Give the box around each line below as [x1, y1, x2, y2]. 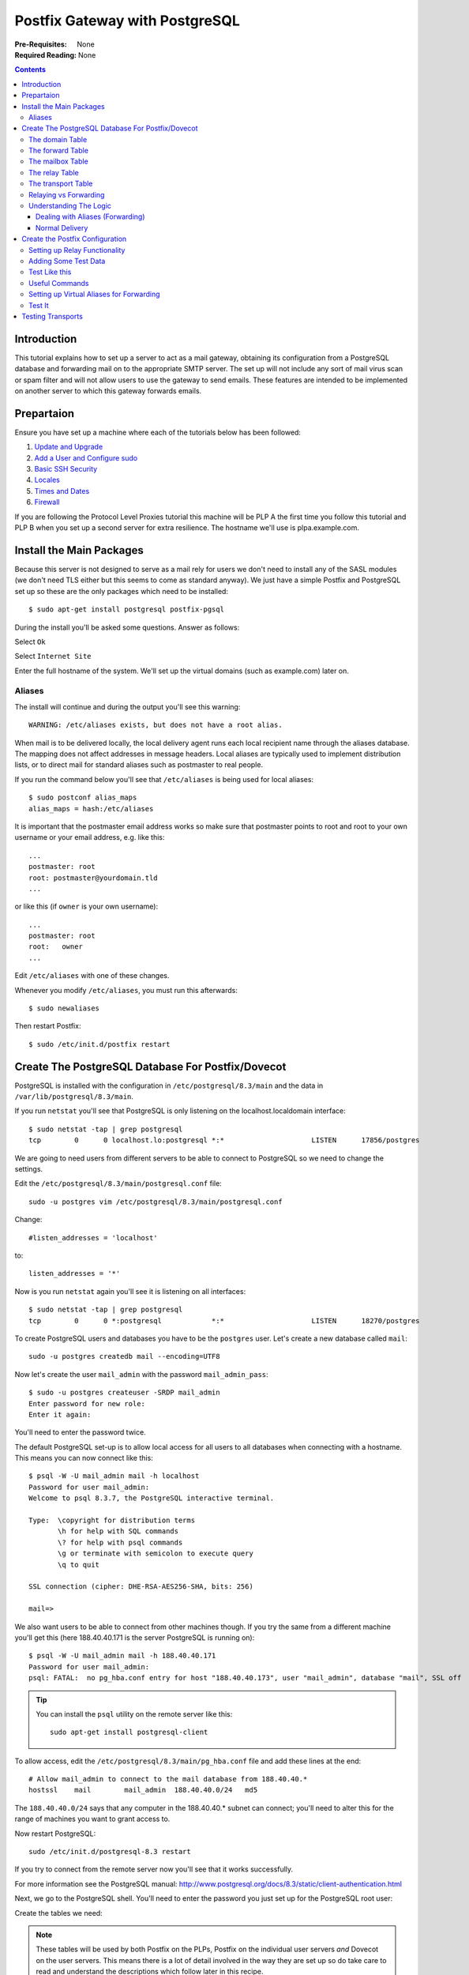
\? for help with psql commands [58, 1537, 183, 1547]
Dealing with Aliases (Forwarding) [36, 212, 145, 221]
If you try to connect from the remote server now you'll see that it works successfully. [14, 1864, 294, 1874]
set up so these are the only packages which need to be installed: [14, 586, 229, 596]
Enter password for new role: [28, 1399, 146, 1408]
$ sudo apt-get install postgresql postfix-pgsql [28, 605, 225, 614]
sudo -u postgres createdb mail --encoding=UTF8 [28, 1352, 220, 1361]
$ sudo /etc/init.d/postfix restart [28, 1040, 171, 1048]
